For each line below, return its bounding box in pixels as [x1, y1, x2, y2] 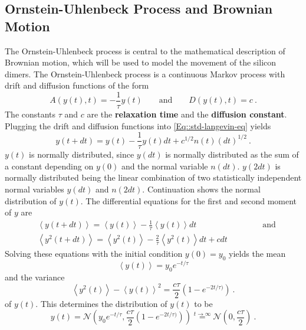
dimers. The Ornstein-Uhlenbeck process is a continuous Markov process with [5, 67, 285, 80]
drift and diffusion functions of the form [5, 79, 149, 92]
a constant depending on [5, 159, 94, 172]
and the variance [5, 270, 65, 283]
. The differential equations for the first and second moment [80, 194, 297, 207]
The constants [5, 108, 56, 120]
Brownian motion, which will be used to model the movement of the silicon [5, 56, 277, 68]
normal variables [5, 183, 64, 195]
